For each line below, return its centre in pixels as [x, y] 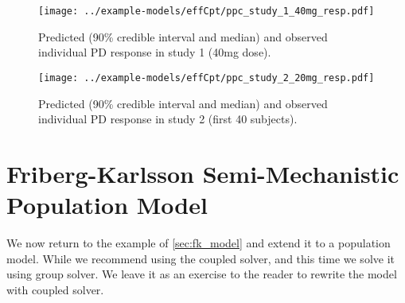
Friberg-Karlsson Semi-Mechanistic [203, 173]
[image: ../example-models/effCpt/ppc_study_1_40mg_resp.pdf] [206, 11]
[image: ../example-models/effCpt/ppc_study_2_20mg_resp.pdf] [206, 78]
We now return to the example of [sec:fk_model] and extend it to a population [199, 243]
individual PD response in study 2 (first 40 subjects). [168, 119]
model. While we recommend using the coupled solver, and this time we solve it [201, 258]
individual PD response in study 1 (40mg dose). [155, 52]
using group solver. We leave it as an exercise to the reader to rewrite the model [202, 274]
